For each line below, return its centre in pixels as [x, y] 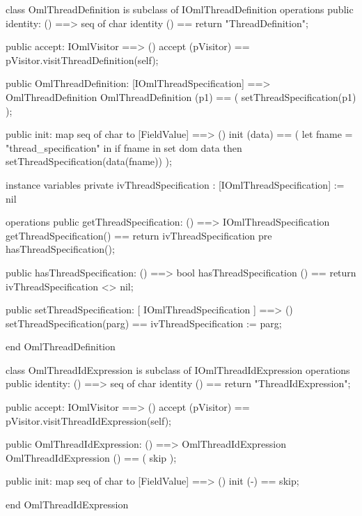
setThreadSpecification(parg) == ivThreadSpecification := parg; [144, 323]
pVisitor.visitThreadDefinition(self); [82, 60]
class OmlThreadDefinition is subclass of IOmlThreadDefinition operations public [180, 9]
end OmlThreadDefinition [61, 346]
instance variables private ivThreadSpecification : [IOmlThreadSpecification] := [175, 184]
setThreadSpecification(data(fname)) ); [89, 161]
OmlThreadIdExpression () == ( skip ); [91, 457]
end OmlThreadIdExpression [67, 505]
